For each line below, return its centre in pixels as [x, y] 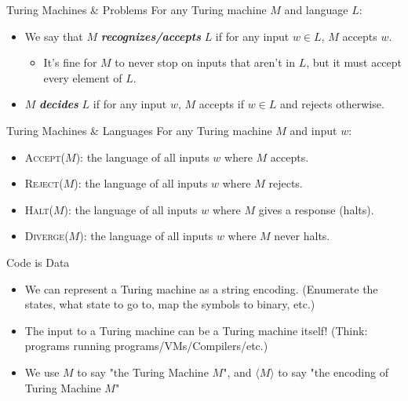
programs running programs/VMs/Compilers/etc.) [146, 346]
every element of [83, 77]
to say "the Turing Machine [143, 372]
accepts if [221, 104]
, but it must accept [354, 62]
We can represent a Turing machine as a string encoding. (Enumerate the [201, 288]
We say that [54, 36]
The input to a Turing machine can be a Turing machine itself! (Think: [196, 330]
